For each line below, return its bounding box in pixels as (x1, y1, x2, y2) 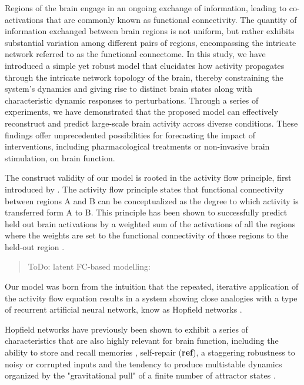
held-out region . (5, 240, 65, 253)
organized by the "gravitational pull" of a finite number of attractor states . (5, 369, 276, 381)
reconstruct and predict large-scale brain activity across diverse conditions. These (5, 117, 298, 129)
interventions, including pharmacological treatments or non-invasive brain (5, 140, 270, 152)
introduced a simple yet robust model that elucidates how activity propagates (5, 59, 285, 71)
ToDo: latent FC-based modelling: (28, 260, 151, 273)
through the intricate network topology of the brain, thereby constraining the (5, 71, 283, 83)
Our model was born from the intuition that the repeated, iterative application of (5, 280, 299, 293)
